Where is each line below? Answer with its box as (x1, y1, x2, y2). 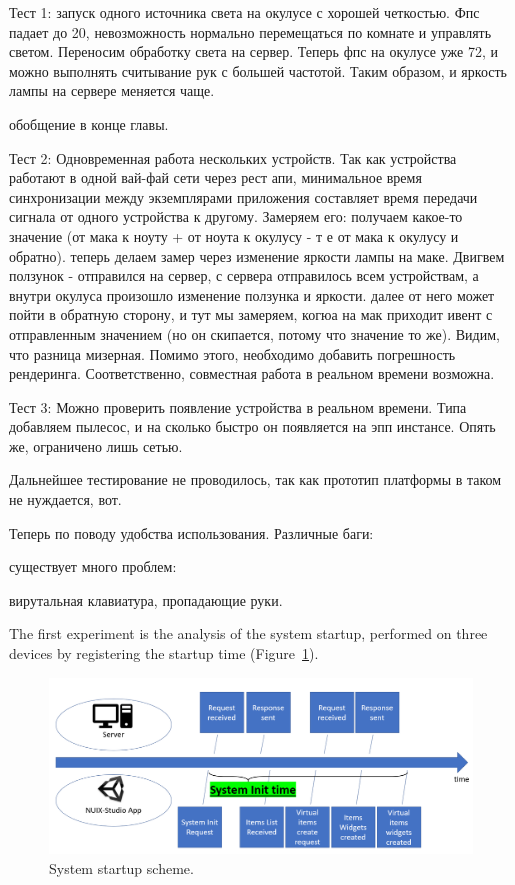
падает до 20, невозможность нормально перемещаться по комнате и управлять (9, 21, 492, 42)
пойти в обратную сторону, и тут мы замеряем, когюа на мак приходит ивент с (9, 304, 493, 325)
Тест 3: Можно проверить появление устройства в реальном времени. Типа (9, 396, 467, 417)
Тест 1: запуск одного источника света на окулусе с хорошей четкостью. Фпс (9, 2, 480, 22)
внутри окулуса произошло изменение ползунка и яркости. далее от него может (9, 284, 495, 305)
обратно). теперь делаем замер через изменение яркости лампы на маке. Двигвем (9, 245, 505, 266)
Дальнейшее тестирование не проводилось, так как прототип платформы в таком (9, 469, 502, 490)
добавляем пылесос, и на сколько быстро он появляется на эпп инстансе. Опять (9, 416, 496, 437)
